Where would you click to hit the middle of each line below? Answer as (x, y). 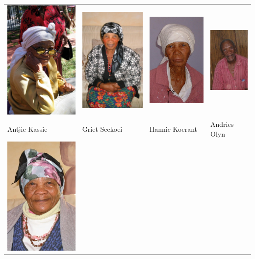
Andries (222, 124)
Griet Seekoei (102, 129)
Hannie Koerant (173, 129)
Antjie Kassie (27, 129)
